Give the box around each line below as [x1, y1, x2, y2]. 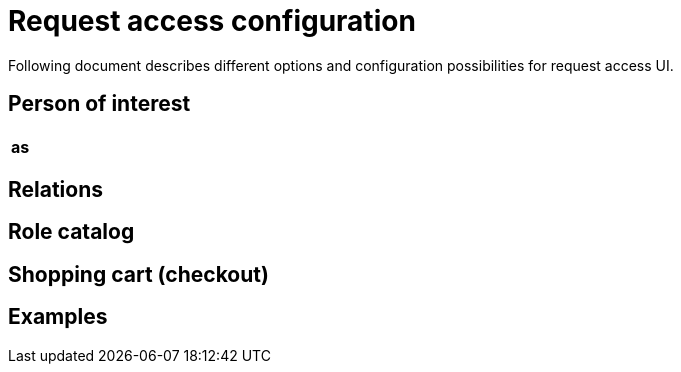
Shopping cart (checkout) [8, 261, 269, 287]
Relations [8, 177, 104, 203]
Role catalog [8, 219, 135, 245]
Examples [8, 304, 108, 330]
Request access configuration [8, 4, 416, 38]
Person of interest [8, 91, 191, 117]
